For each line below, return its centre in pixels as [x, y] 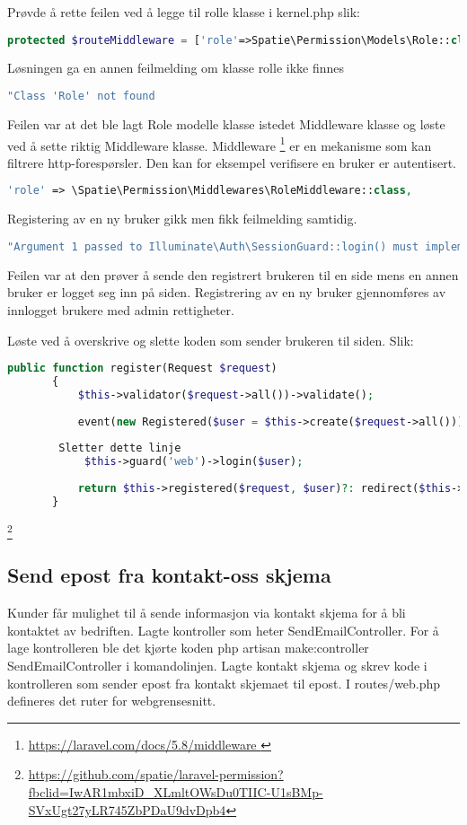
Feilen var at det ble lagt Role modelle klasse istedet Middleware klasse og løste [226, 123]
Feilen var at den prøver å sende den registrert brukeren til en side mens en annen [233, 274]
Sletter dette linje [120, 448]
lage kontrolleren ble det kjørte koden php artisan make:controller [188, 648]
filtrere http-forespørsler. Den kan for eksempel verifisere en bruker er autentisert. [232, 162]
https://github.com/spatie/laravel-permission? [156, 774]
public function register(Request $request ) [142, 369]
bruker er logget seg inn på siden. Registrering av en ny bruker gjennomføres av [227, 292]
